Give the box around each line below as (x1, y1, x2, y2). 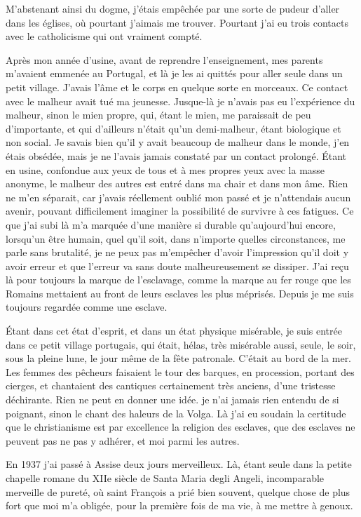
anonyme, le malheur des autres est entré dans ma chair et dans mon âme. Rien (6, 176, 348, 191)
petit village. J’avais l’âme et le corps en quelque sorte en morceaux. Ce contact (6, 79, 348, 94)
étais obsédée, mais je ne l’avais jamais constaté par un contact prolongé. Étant (6, 148, 347, 163)
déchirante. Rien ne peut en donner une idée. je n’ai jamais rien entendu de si (6, 392, 339, 407)
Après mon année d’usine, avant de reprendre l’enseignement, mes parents (6, 52, 323, 67)
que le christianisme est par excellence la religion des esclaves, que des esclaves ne (6, 419, 355, 434)
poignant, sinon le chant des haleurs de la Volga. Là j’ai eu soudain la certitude (6, 405, 346, 420)
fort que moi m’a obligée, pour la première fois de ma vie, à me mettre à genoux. (6, 498, 353, 513)
